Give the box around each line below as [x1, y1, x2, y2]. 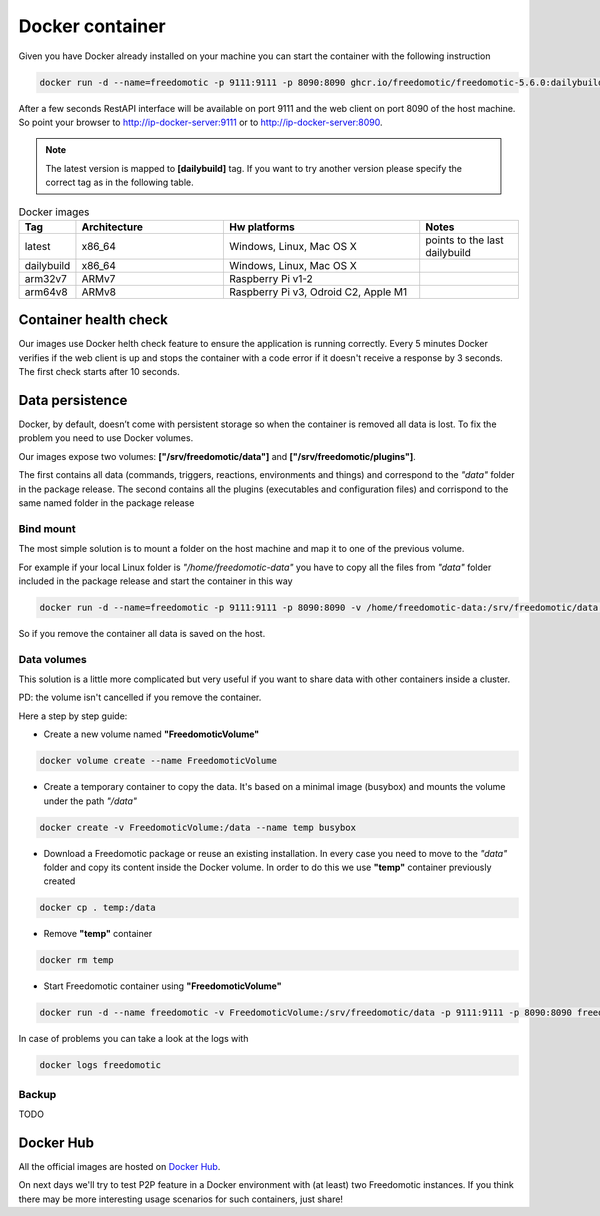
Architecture [81, 220, 144, 234]
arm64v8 [24, 285, 69, 299]
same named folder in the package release [18, 497, 195, 509]
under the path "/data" [43, 795, 138, 807]
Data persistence [18, 391, 128, 409]
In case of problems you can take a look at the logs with [18, 1033, 249, 1045]
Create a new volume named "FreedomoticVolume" [43, 728, 260, 740]
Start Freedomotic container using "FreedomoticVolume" [43, 980, 282, 992]
